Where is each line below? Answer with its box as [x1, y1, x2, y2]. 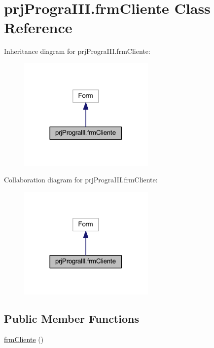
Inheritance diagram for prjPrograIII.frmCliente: [4, 46, 150, 56]
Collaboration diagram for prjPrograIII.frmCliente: [4, 174, 158, 185]
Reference [4, 17, 72, 38]
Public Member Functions [4, 310, 139, 326]
